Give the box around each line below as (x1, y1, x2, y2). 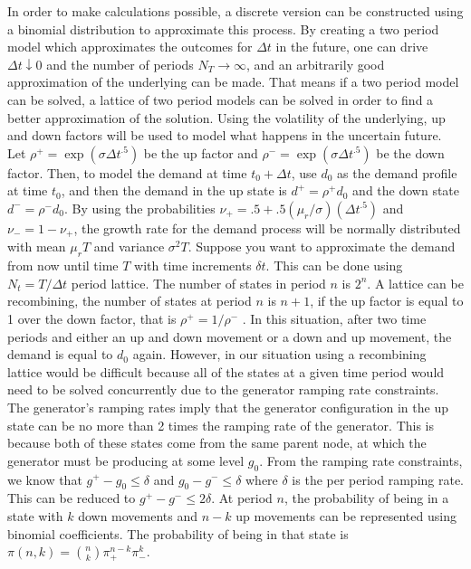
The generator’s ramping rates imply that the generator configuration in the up (7, 397, 448, 416)
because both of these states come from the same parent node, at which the (7, 433, 427, 452)
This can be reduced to (7, 488, 136, 507)
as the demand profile (337, 163, 457, 182)
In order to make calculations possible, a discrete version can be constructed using (7, 2, 464, 20)
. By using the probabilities (63, 198, 216, 217)
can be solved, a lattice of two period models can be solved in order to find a (7, 90, 434, 109)
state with (7, 506, 63, 525)
